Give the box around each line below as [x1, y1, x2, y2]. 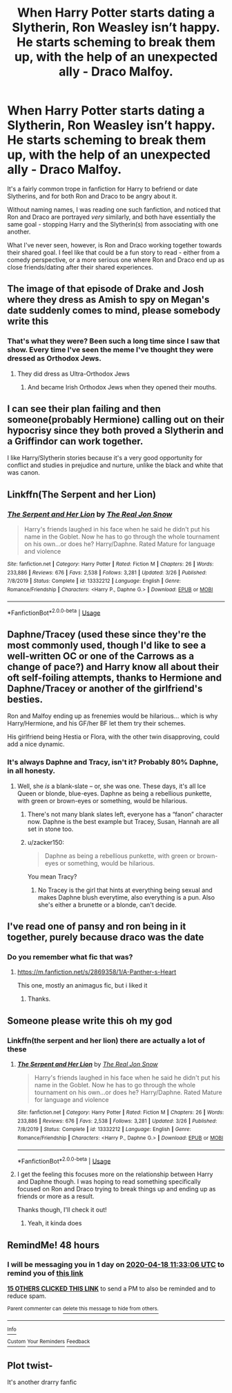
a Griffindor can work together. [7, 435, 144, 448]
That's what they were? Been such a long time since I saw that [7, 336, 220, 346]
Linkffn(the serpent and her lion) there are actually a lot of [7, 1035, 206, 1045]
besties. [7, 693, 43, 705]
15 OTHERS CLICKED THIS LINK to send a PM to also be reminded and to [7, 1284, 216, 1293]
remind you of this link [7, 1268, 84, 1278]
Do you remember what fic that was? [7, 952, 133, 961]
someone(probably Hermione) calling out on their [7, 414, 224, 426]
